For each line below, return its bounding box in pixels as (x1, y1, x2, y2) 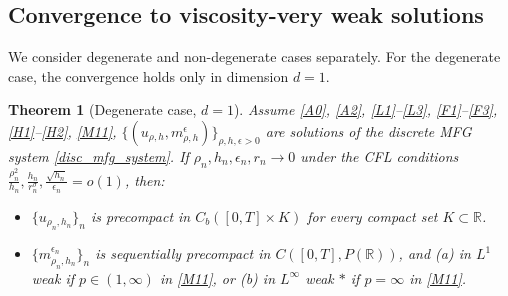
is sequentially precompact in (95, 243, 271, 264)
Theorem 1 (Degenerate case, (8, 99, 197, 120)
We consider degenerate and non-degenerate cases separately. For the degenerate (8, 46, 501, 67)
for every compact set (307, 205, 438, 226)
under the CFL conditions (300, 145, 459, 166)
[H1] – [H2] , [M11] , (8, 120, 117, 141)
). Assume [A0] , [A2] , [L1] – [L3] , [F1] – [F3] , (233, 99, 498, 120)
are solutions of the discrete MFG (265, 120, 472, 141)
